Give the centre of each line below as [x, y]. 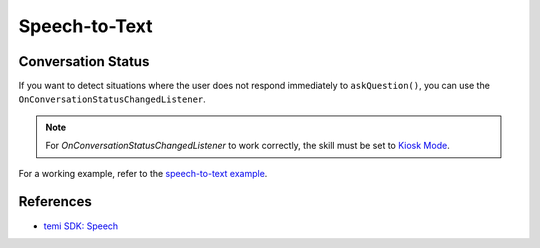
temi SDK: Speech [81, 226]
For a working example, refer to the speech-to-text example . [143, 173]
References [55, 201]
